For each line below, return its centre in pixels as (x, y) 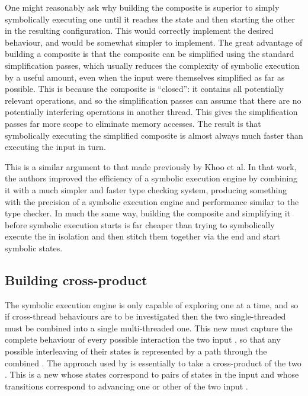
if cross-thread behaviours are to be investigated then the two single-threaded (145, 316)
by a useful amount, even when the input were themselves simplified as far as (145, 77)
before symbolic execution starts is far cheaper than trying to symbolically (140, 224)
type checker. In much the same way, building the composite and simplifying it (148, 213)
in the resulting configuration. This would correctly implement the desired (139, 31)
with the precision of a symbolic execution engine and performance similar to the (152, 201)
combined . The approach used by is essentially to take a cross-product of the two (153, 363)
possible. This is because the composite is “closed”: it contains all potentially (144, 89)
